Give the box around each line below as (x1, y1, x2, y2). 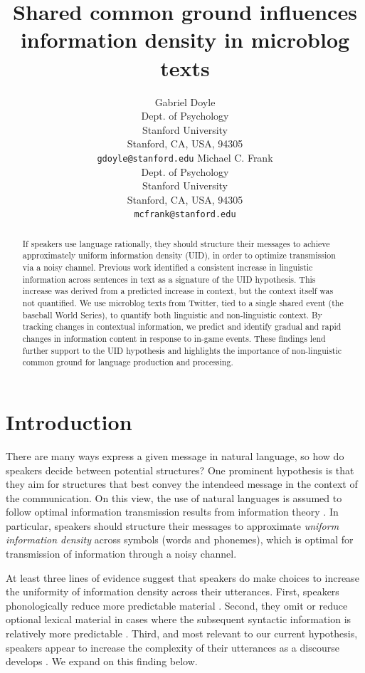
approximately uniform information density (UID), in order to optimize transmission (22, 249, 336, 261)
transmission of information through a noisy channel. (6, 546, 237, 561)
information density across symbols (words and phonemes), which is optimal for (6, 532, 354, 547)
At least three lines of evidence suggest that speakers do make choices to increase (6, 570, 359, 585)
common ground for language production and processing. (22, 356, 233, 368)
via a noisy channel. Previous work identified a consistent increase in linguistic (22, 261, 313, 273)
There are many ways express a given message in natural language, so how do (6, 448, 344, 463)
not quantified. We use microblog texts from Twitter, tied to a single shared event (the (22, 297, 344, 309)
